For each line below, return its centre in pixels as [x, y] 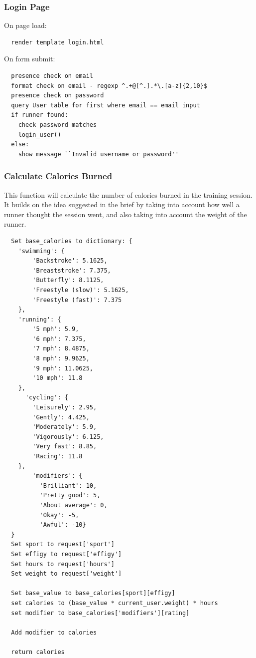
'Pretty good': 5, [70, 495]
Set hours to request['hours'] [63, 564]
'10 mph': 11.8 [58, 378]
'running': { [40, 319]
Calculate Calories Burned [58, 176]
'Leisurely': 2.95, [65, 408]
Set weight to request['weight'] [66, 574]
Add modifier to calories [54, 632]
